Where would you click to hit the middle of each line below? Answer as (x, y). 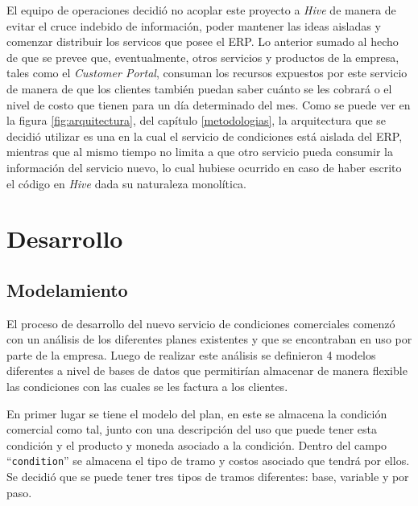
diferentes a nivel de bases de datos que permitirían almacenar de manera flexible (207, 370)
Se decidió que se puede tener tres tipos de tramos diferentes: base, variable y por (208, 477)
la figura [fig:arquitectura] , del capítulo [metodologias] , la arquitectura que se (197, 120)
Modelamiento (67, 289)
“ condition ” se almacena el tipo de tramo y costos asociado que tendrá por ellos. (208, 461)
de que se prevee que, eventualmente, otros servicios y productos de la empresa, (203, 57)
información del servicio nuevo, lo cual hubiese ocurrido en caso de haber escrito (204, 167)
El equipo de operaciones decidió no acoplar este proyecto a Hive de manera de (201, 10)
